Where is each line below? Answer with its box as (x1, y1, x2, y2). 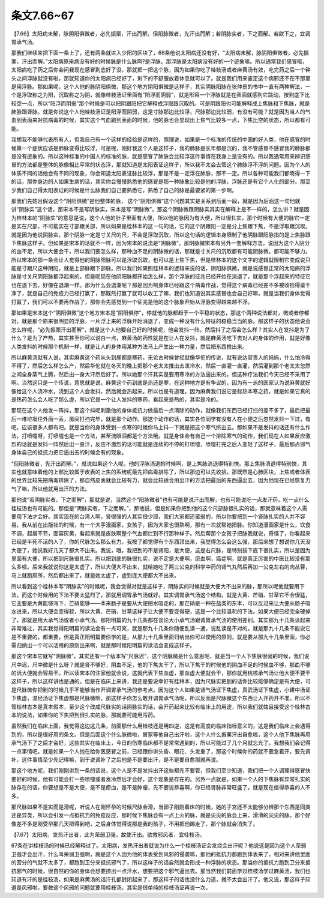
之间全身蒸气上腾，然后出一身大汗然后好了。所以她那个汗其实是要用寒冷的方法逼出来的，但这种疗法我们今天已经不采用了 (11, 370, 311, 378)
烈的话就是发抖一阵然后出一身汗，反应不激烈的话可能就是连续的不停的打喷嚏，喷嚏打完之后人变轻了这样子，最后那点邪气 (11, 440, 311, 447)
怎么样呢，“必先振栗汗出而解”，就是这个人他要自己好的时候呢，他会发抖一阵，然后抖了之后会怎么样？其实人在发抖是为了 (11, 326, 310, 333)
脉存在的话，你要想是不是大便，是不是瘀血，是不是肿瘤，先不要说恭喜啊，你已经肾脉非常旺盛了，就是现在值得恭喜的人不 (11, 784, 311, 791)
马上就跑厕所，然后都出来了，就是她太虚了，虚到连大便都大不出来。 (11, 571, 179, 579)
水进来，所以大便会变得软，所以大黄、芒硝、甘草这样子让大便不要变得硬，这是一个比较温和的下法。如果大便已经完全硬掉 (11, 608, 311, 615)
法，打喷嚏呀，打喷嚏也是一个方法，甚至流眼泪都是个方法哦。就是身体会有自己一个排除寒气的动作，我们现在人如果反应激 (11, 432, 311, 439)
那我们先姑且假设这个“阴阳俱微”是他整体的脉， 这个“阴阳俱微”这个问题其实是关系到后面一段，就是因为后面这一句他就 (11, 197, 301, 204)
